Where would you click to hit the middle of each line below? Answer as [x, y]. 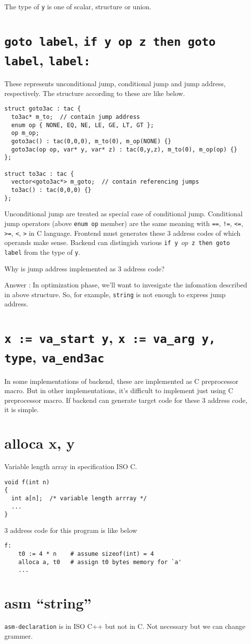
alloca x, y [40, 443]
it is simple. [22, 409]
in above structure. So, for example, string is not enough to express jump [115, 294]
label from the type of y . [42, 252]
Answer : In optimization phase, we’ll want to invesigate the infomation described [126, 285]
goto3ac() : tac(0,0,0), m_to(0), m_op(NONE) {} [91, 142]
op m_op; [25, 133]
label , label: [48, 60]
